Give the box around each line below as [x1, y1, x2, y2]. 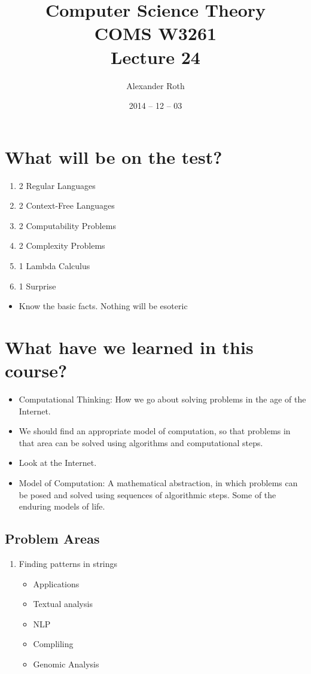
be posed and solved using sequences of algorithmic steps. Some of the [19, 488, 276, 501]
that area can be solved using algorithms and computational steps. [19, 436, 263, 449]
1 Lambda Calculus [19, 260, 90, 272]
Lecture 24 [111, 44, 200, 69]
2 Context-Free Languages [19, 199, 115, 212]
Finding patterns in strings [19, 557, 118, 570]
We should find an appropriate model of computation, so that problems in [19, 425, 291, 437]
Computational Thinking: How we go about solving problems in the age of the [19, 393, 306, 405]
